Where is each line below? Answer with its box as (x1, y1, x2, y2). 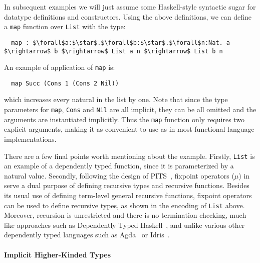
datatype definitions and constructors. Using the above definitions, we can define (4, 11, 251, 22)
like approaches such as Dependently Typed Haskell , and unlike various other (4, 219, 245, 230)
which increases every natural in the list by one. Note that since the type (4, 94, 228, 105)
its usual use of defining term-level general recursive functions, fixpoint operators (4, 190, 252, 200)
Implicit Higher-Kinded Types (4, 249, 111, 259)
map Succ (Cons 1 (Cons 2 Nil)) (11, 79, 119, 87)
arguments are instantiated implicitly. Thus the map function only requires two (4, 114, 245, 124)
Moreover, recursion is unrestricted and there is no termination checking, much (4, 210, 246, 220)
